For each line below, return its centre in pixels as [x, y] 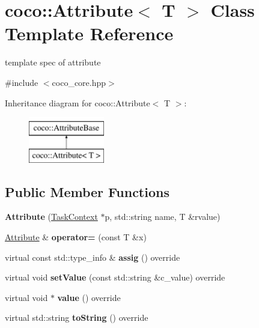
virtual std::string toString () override [77, 317]
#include [22, 82]
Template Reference [89, 33]
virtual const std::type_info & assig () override [93, 257]
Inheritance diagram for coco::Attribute [78, 102]
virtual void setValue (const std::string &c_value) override [115, 277]
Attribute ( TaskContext [51, 217]
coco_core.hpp [79, 82]
